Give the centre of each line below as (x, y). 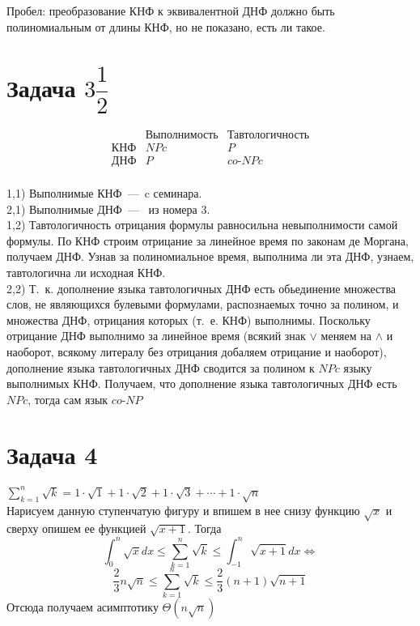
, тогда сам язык (68, 399)
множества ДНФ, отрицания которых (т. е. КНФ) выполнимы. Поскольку (189, 319)
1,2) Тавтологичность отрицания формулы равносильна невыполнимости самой (202, 225)
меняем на (346, 336)
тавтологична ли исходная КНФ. (86, 272)
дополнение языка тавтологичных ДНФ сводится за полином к (161, 367)
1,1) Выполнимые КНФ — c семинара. (104, 192)
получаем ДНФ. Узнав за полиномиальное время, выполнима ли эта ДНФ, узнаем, (210, 256)
